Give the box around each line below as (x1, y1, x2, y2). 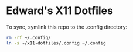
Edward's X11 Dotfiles (6, 4, 113, 18)
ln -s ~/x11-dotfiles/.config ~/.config (6, 40, 107, 46)
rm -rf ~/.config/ (6, 34, 51, 40)
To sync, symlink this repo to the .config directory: (6, 23, 128, 30)
